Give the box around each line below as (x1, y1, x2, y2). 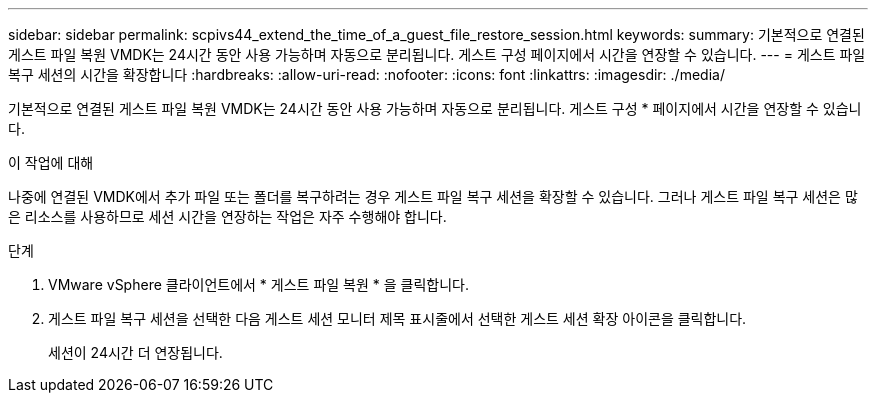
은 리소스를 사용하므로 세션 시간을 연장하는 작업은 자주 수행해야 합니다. (8, 208, 447, 225)
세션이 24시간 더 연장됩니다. (48, 344, 223, 361)
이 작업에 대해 (8, 154, 94, 171)
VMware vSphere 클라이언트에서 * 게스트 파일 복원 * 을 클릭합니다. (48, 276, 469, 293)
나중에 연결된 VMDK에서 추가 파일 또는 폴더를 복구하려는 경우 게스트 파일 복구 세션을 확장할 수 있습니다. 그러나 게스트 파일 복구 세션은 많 (8, 188, 858, 205)
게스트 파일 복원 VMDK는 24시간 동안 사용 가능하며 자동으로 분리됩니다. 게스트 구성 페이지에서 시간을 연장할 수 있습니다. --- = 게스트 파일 (8, 46, 866, 63)
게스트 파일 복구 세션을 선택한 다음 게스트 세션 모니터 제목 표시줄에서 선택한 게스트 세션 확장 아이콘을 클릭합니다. (48, 310, 747, 327)
